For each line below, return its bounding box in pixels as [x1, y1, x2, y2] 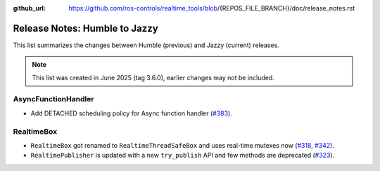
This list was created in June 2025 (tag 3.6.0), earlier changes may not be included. [32, 73, 274, 82]
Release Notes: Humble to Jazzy [13, 22, 158, 34]
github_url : [13, 4, 46, 12]
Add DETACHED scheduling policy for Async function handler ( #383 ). [30, 109, 232, 118]
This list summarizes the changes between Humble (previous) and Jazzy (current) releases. [13, 41, 279, 49]
